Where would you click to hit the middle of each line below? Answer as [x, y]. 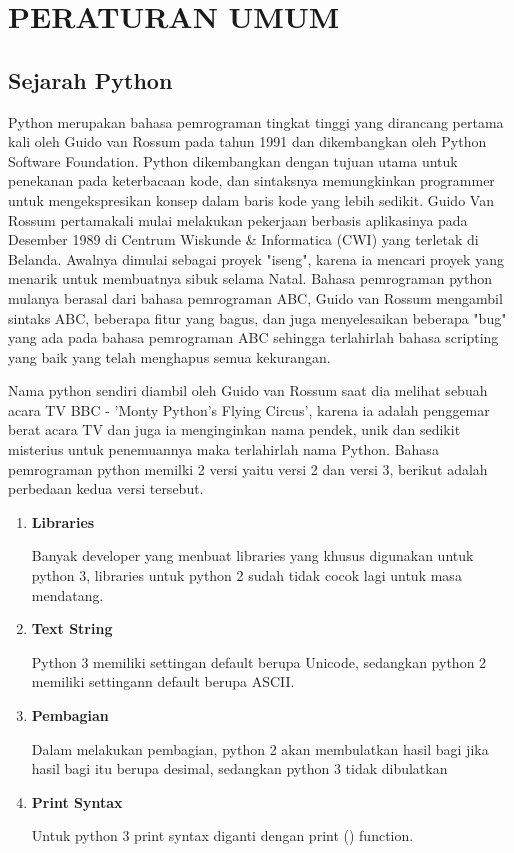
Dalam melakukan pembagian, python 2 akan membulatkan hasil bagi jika [260, 748]
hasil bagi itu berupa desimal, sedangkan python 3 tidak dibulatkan [239, 768]
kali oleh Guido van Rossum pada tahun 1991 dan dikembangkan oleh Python [247, 141]
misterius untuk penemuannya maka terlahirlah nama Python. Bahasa [223, 449]
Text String [72, 628]
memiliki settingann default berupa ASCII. [163, 681]
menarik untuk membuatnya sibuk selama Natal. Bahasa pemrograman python [250, 278]
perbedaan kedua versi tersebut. [106, 488]
